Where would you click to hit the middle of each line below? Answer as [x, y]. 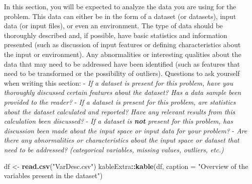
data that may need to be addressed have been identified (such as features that [122, 64]
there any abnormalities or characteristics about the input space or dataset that [122, 140]
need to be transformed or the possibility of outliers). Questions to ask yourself [122, 73]
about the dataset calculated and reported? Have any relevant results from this [119, 111]
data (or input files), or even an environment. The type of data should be [114, 26]
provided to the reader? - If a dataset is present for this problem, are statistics [120, 101]
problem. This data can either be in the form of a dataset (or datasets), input [120, 16]
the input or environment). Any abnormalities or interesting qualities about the [123, 54]
